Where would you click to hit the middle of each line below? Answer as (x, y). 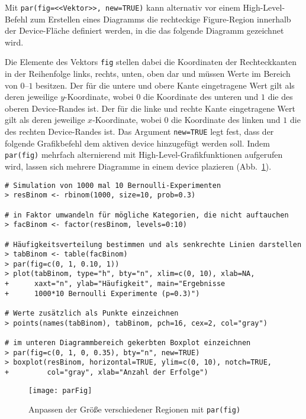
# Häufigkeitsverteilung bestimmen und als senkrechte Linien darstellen (153, 244)
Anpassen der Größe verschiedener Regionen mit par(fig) (135, 409)
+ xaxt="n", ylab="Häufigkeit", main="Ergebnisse (115, 284)
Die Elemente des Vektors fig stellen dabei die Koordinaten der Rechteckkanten (151, 62)
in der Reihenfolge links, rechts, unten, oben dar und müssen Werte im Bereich (148, 74)
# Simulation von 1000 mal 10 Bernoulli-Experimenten (113, 185)
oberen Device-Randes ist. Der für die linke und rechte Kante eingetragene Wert (150, 108)
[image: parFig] (60, 390)
